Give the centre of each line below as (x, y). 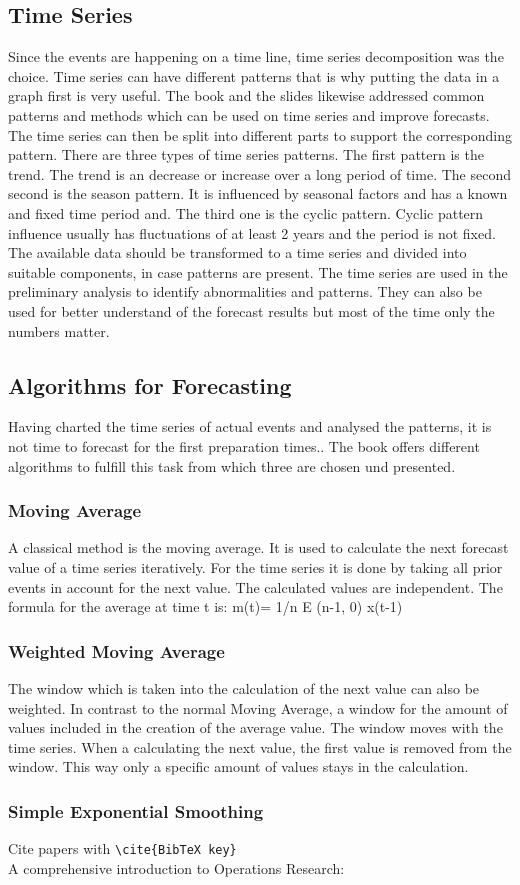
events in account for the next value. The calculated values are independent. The (255, 586)
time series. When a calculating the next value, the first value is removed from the (260, 746)
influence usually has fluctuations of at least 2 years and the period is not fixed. (252, 232)
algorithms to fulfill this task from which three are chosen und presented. (232, 465)
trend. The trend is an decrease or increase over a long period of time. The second (259, 173)
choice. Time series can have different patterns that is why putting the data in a (254, 75)
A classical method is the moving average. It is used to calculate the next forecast (258, 547)
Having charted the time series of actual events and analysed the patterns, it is (250, 426)
